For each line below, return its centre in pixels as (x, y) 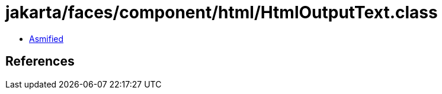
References (40, 61)
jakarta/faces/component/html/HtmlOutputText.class (222, 12)
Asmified (47, 38)
